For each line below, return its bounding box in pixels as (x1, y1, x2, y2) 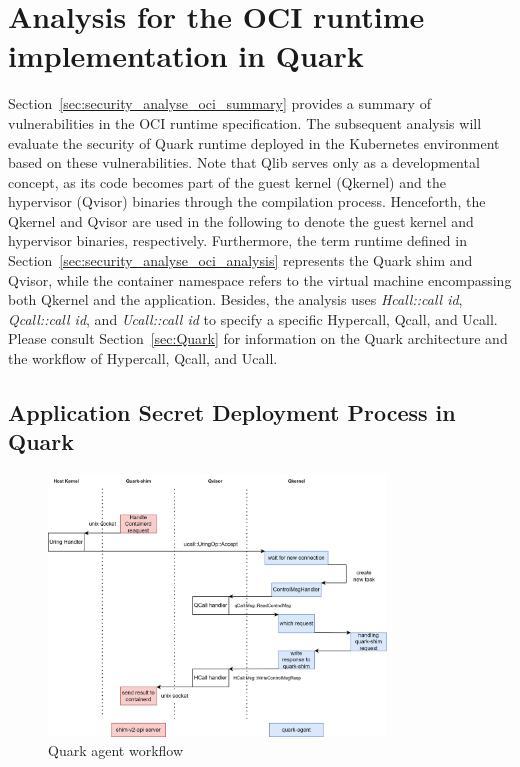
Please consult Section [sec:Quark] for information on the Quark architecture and (8, 328, 508, 349)
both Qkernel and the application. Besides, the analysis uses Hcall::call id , (8, 289, 463, 310)
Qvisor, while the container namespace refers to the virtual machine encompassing (8, 269, 512, 290)
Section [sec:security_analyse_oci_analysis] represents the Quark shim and (8, 250, 473, 271)
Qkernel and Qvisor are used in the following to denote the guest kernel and (8, 210, 474, 231)
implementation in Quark (8, 35, 364, 76)
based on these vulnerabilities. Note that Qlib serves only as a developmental (8, 152, 480, 173)
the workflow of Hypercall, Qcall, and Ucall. (8, 348, 278, 369)
